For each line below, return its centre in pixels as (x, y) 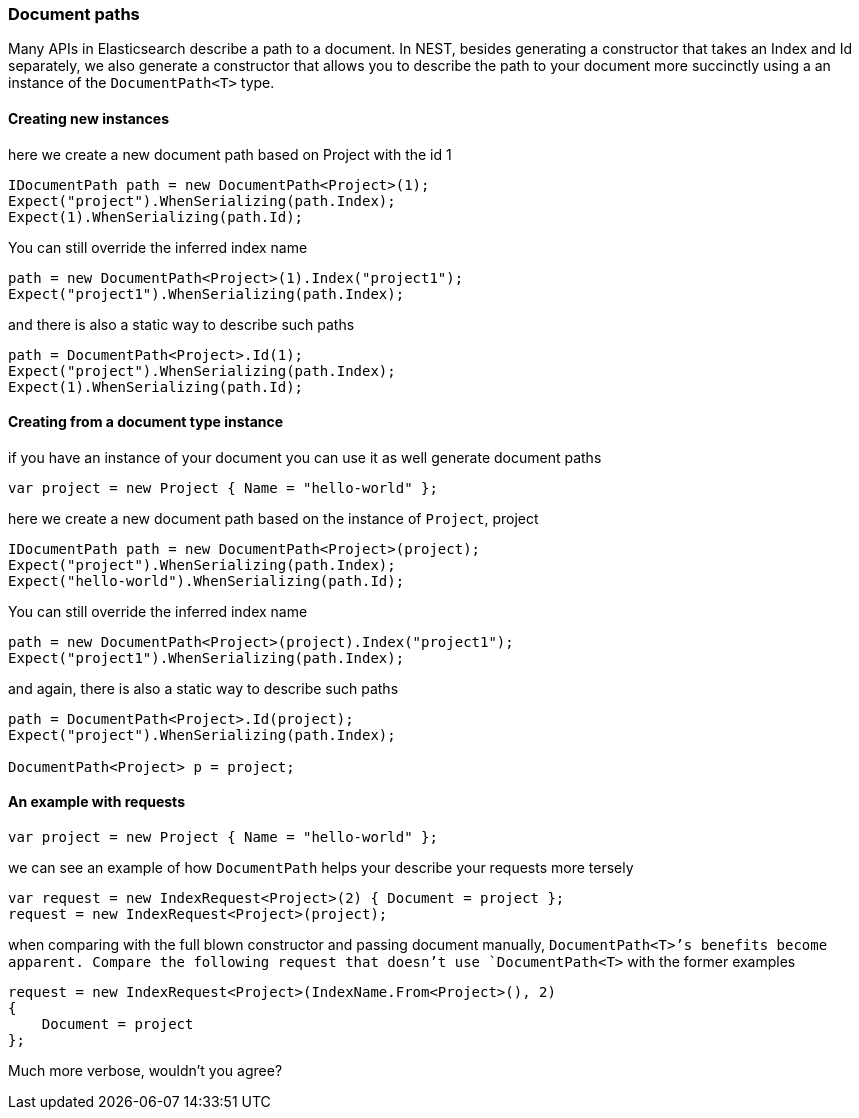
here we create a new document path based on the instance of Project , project (273, 518)
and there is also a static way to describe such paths (181, 324)
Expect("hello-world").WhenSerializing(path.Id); (206, 580)
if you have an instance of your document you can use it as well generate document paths (305, 457)
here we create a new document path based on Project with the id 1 (230, 154)
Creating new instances (89, 118)
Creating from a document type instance (146, 422)
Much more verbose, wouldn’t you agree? (145, 1071)
